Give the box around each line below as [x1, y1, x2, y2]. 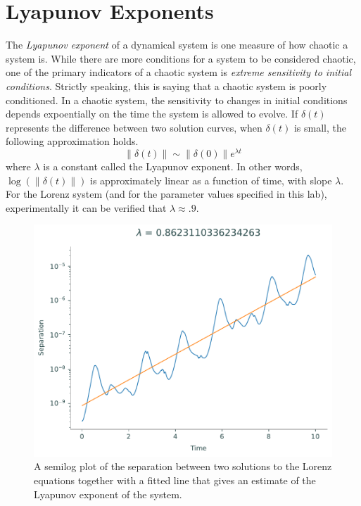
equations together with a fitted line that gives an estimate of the [34, 472, 316, 487]
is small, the [293, 120, 346, 134]
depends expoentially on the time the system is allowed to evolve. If [6, 106, 298, 121]
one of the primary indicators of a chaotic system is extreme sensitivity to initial [6, 65, 351, 80]
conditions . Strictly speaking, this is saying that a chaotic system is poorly [6, 78, 327, 93]
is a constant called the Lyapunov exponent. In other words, [43, 158, 303, 173]
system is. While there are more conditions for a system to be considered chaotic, [6, 51, 356, 65]
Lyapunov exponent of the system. [34, 486, 182, 501]
